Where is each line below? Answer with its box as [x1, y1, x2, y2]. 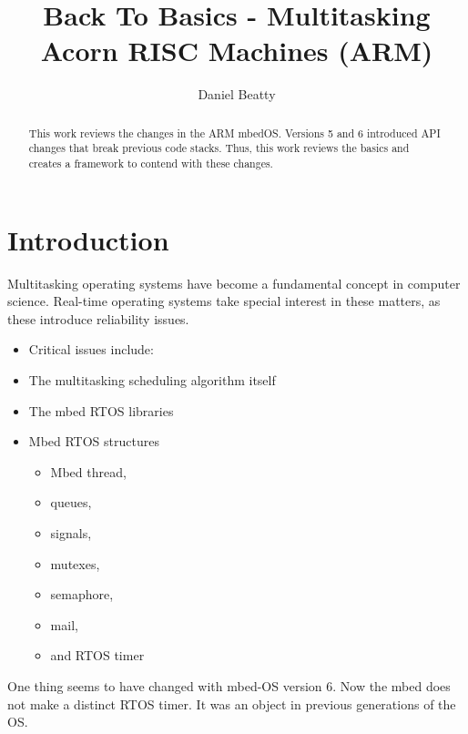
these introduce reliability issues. [7, 309, 189, 328]
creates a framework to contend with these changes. [28, 156, 273, 171]
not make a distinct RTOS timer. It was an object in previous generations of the [7, 694, 456, 713]
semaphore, [50, 585, 114, 604]
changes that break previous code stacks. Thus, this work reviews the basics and [28, 140, 410, 156]
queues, [50, 493, 92, 512]
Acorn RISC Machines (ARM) [40, 32, 433, 69]
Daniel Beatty [198, 85, 276, 104]
